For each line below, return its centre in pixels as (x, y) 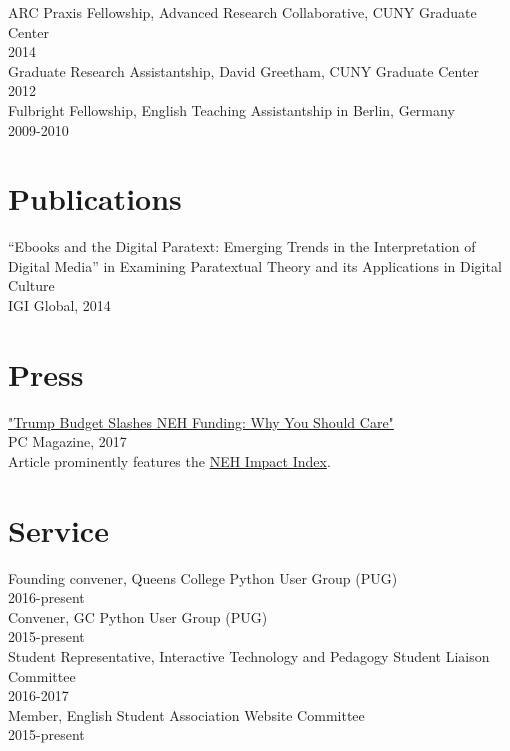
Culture (31, 285)
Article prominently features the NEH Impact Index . (169, 460)
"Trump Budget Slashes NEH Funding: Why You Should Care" (201, 421)
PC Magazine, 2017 (67, 441)
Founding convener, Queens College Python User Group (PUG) (203, 577)
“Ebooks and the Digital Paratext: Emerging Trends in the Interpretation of (242, 246)
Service (58, 529)
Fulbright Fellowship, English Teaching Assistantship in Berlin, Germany (231, 109)
